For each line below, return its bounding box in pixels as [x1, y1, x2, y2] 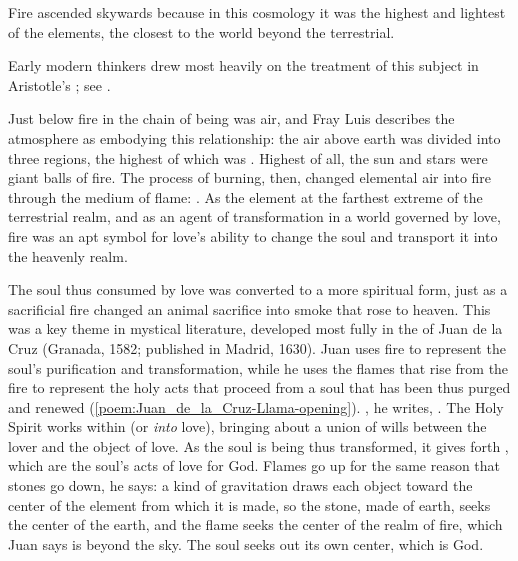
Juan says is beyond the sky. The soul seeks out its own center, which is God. [8, 533, 484, 554]
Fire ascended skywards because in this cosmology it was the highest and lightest [8, 2, 506, 22]
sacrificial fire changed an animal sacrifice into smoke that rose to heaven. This [8, 298, 491, 319]
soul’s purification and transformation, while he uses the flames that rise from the [8, 357, 509, 378]
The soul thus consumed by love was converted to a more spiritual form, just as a [8, 279, 508, 300]
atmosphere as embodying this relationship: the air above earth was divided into [8, 127, 501, 148]
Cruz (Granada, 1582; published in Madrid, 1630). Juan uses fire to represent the [8, 337, 506, 358]
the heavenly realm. [8, 245, 128, 266]
